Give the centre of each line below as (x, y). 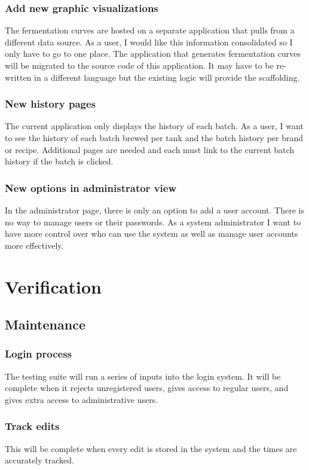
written (18, 77)
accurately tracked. (39, 460)
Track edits (32, 426)
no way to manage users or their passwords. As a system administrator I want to (153, 222)
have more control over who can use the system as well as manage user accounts (152, 234)
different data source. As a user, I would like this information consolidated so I (149, 42)
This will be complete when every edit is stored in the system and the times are (151, 448)
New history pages (51, 104)
